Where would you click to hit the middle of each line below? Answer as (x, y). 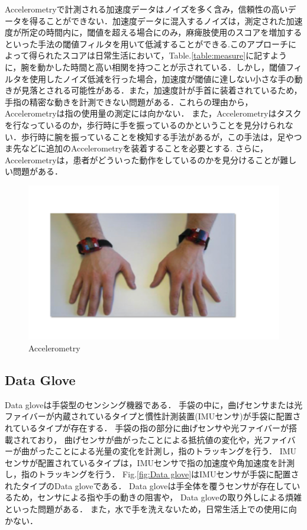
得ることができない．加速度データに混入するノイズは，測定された (158, 20)
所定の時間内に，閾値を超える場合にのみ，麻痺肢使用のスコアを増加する (161, 32)
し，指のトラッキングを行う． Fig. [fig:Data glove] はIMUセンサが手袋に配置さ (152, 474)
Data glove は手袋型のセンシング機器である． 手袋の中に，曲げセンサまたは (150, 404)
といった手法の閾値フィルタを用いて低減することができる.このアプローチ (146, 43)
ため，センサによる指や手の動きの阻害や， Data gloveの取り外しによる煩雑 (157, 497)
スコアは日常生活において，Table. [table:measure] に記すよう (174, 55)
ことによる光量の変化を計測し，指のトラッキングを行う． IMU (175, 451)
